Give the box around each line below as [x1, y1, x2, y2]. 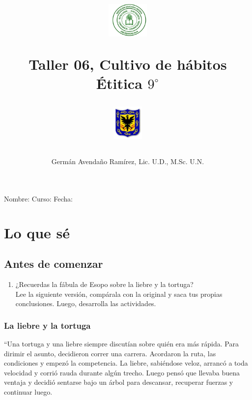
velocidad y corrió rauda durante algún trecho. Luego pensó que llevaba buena [4, 367, 240, 377]
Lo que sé [4, 222, 70, 242]
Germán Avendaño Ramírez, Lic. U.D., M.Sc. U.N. [51, 156, 204, 167]
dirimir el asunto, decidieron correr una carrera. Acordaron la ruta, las [4, 348, 216, 358]
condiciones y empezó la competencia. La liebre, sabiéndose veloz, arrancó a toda [4, 358, 248, 368]
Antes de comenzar [4, 256, 103, 271]
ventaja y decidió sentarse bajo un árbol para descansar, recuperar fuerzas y [4, 377, 233, 387]
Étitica [96, 73, 142, 93]
